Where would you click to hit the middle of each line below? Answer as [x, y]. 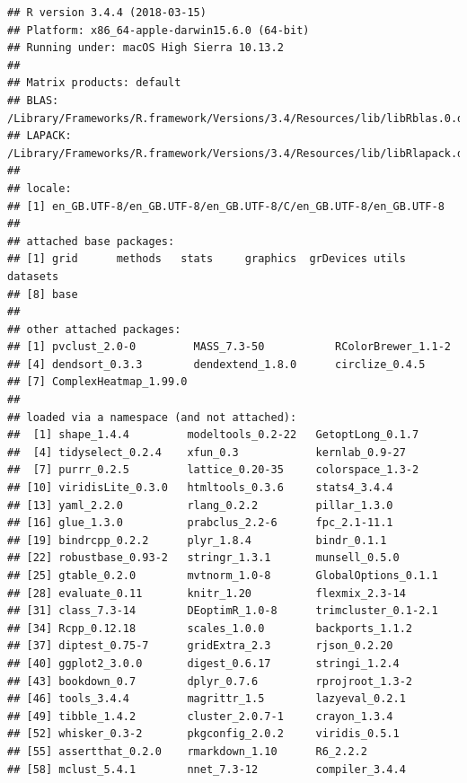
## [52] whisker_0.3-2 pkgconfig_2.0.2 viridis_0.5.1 [203, 734]
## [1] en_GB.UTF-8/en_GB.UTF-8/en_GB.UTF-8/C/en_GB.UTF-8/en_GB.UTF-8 [226, 206]
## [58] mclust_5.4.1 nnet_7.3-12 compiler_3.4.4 [207, 769]
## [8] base [43, 294]
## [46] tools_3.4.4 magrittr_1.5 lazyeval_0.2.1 [207, 699]
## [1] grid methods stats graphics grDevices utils [207, 259]
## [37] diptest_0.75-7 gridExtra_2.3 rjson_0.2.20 [200, 646]
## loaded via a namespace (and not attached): [152, 417]
